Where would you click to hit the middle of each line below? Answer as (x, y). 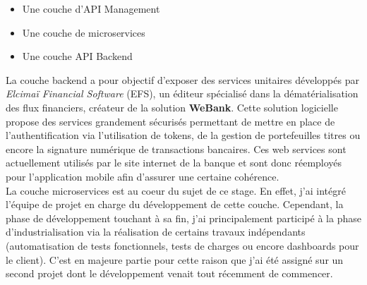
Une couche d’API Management (91, 8)
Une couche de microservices (84, 32)
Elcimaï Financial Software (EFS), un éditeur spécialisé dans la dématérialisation (182, 93)
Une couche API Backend (77, 56)
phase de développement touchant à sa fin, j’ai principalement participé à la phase (183, 218)
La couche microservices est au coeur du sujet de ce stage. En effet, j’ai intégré (176, 190)
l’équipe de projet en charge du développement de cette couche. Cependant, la (175, 204)
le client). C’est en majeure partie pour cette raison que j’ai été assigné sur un (175, 259)
